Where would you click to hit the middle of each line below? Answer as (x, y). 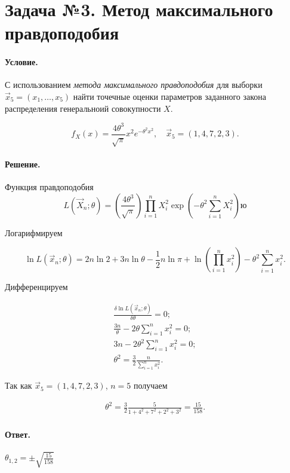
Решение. (23, 164)
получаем (150, 385)
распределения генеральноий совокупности (83, 108)
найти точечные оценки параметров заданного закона (169, 96)
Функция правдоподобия (49, 187)
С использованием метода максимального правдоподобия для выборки (134, 85)
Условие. (21, 62)
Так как (18, 385)
